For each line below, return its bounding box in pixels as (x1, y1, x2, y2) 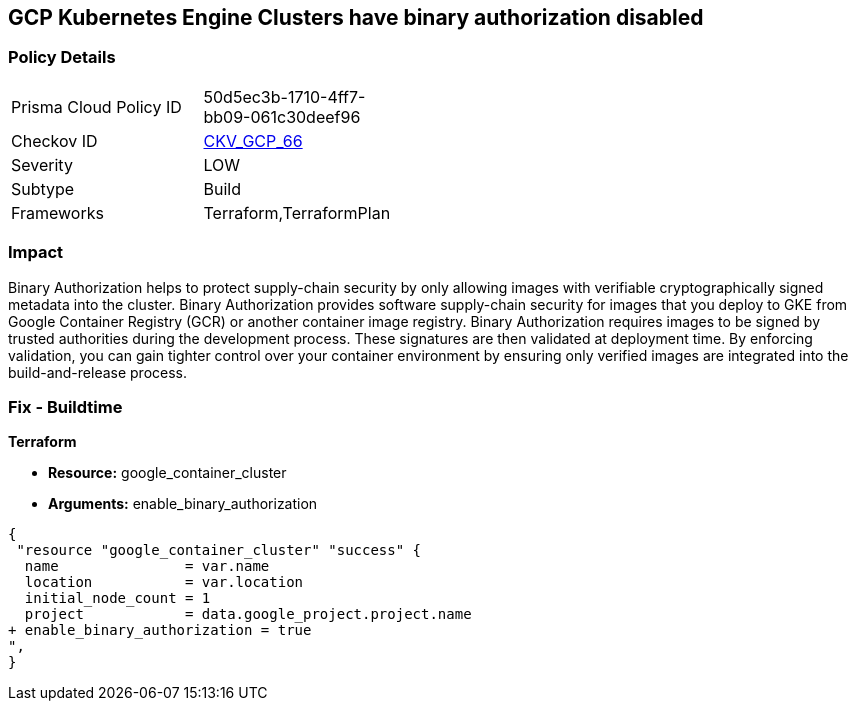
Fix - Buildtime (8, 396, 123, 417)
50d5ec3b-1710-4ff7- (203, 86, 366, 107)
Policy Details (8, 47, 116, 68)
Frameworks (11, 202, 104, 223)
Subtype (11, 178, 75, 199)
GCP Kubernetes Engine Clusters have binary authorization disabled (8, 5, 704, 30)
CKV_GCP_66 (203, 130, 303, 151)
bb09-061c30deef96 (203, 106, 361, 127)
